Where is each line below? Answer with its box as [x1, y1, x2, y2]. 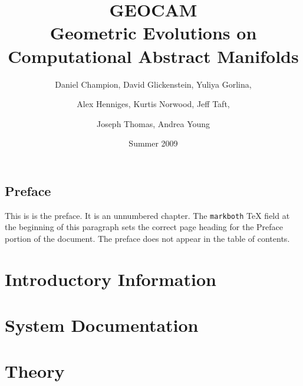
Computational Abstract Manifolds [8, 44, 299, 68]
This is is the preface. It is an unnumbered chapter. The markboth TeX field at [5, 209, 290, 221]
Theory [5, 359, 65, 383]
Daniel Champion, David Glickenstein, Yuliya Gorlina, [55, 78, 252, 90]
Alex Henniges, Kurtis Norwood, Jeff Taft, [77, 98, 230, 110]
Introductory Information [5, 267, 216, 291]
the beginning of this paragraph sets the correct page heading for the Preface [5, 221, 284, 233]
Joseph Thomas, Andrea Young [96, 117, 210, 129]
